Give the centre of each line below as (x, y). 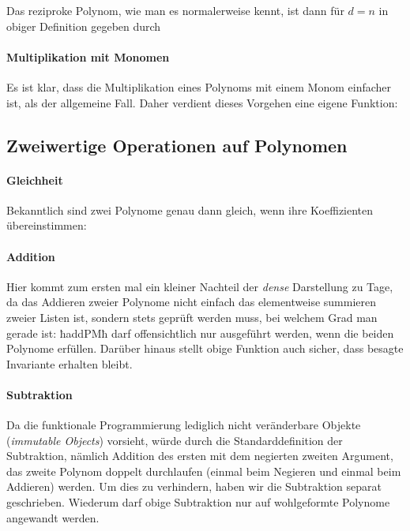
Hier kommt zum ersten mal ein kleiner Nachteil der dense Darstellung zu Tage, (200, 286)
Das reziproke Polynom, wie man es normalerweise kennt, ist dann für (175, 10)
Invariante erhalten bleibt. (70, 363)
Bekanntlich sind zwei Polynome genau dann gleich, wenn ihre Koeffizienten (190, 209)
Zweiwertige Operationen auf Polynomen (177, 145)
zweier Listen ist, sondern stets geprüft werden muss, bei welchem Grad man (192, 317)
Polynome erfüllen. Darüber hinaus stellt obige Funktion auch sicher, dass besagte (205, 348)
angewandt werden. (53, 517)
